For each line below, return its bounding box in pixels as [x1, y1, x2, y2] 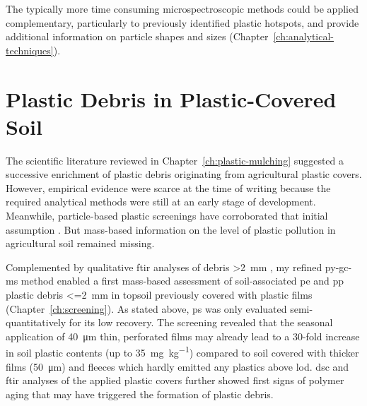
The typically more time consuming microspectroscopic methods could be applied [6, 1, 359, 16]
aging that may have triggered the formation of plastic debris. [6, 386, 274, 401]
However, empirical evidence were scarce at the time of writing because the [6, 180, 331, 195]
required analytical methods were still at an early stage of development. [6, 194, 316, 209]
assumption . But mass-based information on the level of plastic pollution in [6, 222, 336, 237]
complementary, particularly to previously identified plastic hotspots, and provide [6, 15, 359, 30]
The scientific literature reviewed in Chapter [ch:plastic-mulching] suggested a [6, 153, 344, 167]
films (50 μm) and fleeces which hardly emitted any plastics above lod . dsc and [6, 359, 349, 374]
